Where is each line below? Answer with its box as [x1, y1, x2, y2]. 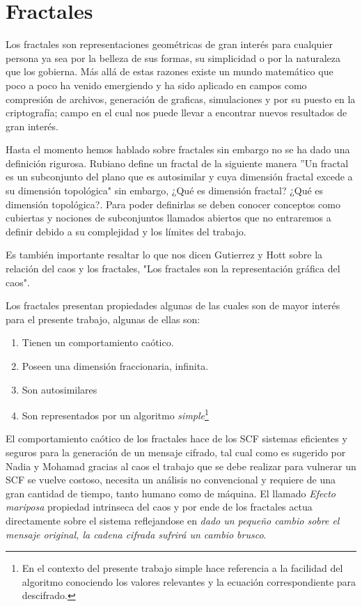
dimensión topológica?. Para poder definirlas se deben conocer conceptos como [6, 196, 340, 211]
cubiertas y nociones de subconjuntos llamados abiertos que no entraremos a [6, 210, 331, 225]
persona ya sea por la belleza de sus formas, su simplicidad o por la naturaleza [6, 50, 340, 65]
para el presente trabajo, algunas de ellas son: [6, 311, 200, 326]
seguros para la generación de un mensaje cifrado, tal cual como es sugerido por [6, 445, 346, 460]
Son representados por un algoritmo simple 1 [22, 406, 209, 422]
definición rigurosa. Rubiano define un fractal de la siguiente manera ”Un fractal [6, 155, 349, 170]
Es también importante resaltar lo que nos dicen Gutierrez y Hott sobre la [6, 247, 323, 262]
